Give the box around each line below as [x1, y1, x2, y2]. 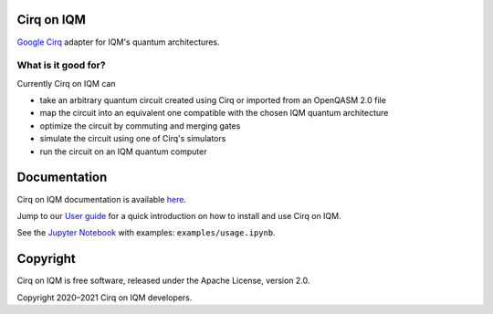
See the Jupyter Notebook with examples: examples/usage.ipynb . [16, 227, 276, 238]
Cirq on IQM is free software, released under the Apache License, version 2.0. [16, 275, 310, 287]
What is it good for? [16, 59, 106, 72]
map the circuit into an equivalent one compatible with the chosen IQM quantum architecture [39, 108, 389, 119]
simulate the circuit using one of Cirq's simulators [39, 133, 226, 144]
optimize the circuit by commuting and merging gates [39, 120, 241, 131]
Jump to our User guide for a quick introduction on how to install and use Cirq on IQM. [16, 210, 341, 221]
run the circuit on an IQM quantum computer [39, 146, 207, 157]
